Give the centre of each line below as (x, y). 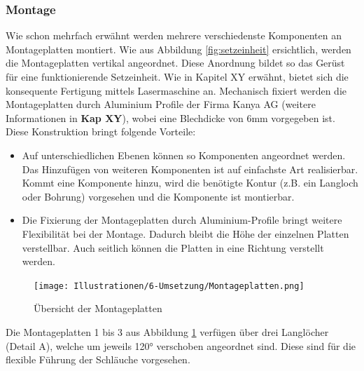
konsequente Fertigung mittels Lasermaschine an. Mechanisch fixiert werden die (176, 90)
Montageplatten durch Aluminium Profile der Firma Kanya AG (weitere (161, 104)
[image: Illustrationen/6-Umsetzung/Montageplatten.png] (169, 286)
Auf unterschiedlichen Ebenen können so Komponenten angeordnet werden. (184, 155)
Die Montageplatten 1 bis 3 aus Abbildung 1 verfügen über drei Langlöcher (167, 331)
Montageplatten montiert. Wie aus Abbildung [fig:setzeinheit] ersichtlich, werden (178, 49)
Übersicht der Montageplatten (98, 308)
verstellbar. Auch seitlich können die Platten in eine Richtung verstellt (173, 247)
